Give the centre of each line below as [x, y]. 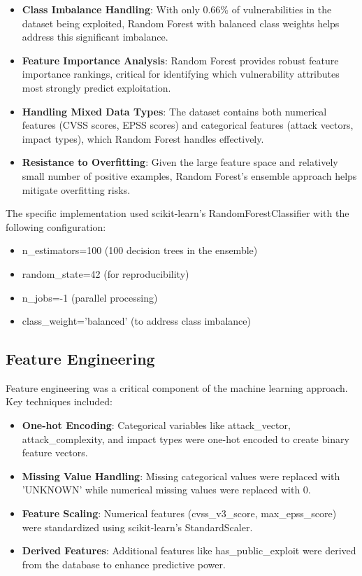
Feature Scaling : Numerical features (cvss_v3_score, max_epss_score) [179, 513]
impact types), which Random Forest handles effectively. [143, 138]
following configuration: [56, 226]
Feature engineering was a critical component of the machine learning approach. [177, 387]
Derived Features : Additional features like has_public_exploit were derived [189, 550]
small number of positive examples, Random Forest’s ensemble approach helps [189, 175]
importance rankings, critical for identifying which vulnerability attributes [181, 74]
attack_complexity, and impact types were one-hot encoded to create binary [186, 438]
